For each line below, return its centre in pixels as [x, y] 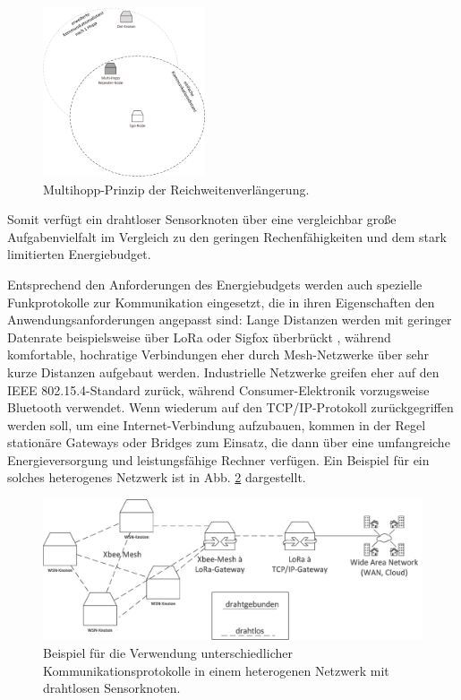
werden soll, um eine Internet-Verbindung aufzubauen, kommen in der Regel [217, 424]
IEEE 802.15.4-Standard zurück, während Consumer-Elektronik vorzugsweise [218, 389]
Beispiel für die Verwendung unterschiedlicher [168, 652]
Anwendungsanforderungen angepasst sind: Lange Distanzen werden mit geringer [230, 320]
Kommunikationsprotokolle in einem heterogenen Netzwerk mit [216, 670]
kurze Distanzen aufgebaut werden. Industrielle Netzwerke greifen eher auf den [223, 372]
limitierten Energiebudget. [79, 254]
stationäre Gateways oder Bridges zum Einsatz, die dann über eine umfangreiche [229, 442]
